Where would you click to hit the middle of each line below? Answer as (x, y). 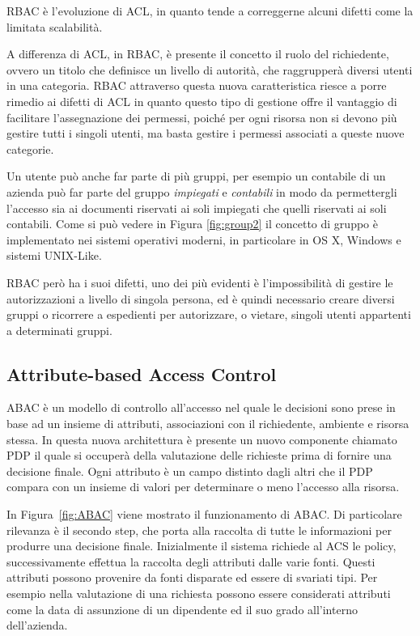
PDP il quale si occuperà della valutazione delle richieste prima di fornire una (199, 455)
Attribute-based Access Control (142, 373)
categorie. (30, 148)
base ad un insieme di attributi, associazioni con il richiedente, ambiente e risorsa (208, 424)
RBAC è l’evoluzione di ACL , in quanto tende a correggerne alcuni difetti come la (210, 11)
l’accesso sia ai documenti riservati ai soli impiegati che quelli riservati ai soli (197, 208)
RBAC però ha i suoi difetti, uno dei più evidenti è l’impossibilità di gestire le (200, 282)
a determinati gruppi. (59, 330)
